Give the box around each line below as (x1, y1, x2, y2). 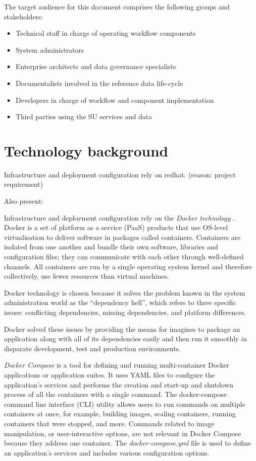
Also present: (4, 196, 44, 206)
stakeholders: (4, 11, 43, 21)
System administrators (15, 44, 84, 55)
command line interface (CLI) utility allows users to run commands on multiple (4, 398, 246, 409)
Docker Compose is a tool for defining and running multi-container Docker (4, 360, 229, 370)
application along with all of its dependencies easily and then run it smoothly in (4, 333, 247, 344)
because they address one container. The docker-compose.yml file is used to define (4, 438, 251, 448)
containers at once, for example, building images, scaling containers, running (4, 408, 236, 419)
